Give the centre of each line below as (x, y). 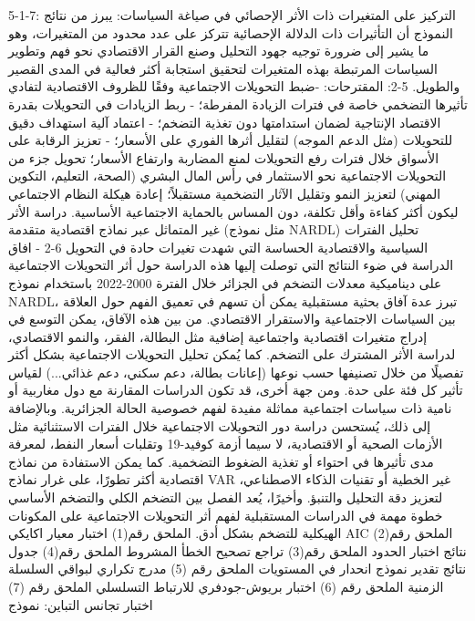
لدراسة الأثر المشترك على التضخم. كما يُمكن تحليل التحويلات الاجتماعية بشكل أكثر (232, 354)
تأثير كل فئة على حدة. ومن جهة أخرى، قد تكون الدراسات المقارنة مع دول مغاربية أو (236, 390)
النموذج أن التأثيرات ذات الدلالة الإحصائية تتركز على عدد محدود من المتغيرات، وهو (231, 32)
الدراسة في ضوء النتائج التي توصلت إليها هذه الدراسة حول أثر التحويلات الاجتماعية (231, 265)
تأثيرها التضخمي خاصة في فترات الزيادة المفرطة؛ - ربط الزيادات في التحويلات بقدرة (238, 103)
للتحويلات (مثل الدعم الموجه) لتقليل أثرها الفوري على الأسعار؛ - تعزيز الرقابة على (231, 140)
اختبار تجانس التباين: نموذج (81, 604)
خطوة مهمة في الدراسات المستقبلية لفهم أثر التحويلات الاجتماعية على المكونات (226, 515)
